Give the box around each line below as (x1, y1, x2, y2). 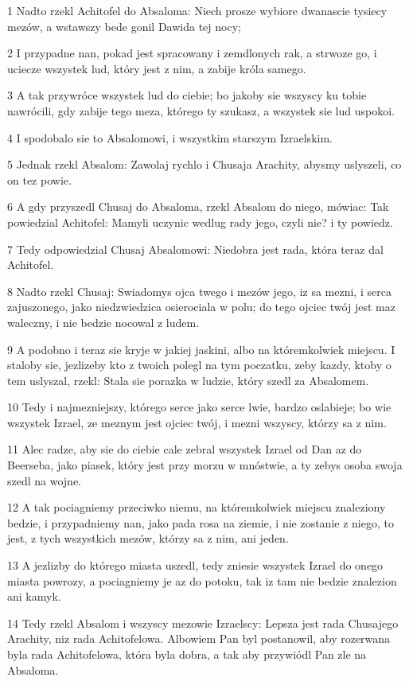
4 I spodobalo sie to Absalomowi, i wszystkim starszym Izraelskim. (7, 129, 333, 146)
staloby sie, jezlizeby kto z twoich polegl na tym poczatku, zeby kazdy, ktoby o (7, 356, 391, 373)
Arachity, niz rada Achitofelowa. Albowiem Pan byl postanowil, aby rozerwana (7, 630, 391, 647)
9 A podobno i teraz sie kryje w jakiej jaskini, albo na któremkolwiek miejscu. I (7, 340, 395, 357)
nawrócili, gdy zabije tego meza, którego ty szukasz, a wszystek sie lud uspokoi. (7, 102, 395, 119)
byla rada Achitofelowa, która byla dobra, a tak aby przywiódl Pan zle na (7, 646, 367, 662)
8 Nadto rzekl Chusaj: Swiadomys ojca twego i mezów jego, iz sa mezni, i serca (7, 282, 391, 299)
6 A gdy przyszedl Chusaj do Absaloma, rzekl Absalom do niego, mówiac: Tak (7, 198, 389, 215)
